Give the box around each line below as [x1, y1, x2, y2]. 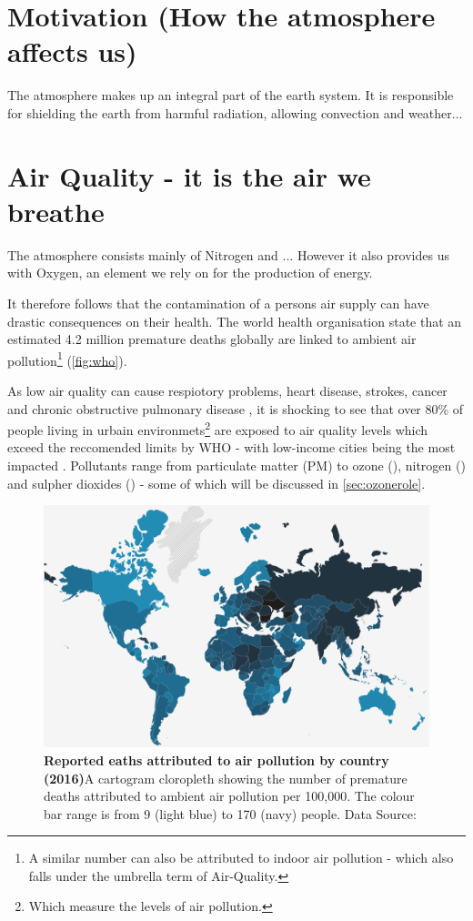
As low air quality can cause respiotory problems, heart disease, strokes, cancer [7, 381, 448, 400]
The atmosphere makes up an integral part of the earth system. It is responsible [7, 86, 454, 105]
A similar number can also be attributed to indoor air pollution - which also [28, 848, 454, 867]
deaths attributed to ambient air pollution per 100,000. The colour [44, 786, 415, 805]
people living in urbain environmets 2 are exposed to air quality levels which [7, 418, 428, 439]
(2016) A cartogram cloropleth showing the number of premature [44, 768, 408, 787]
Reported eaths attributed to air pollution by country [44, 750, 389, 769]
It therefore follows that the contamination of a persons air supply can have [7, 294, 429, 312]
